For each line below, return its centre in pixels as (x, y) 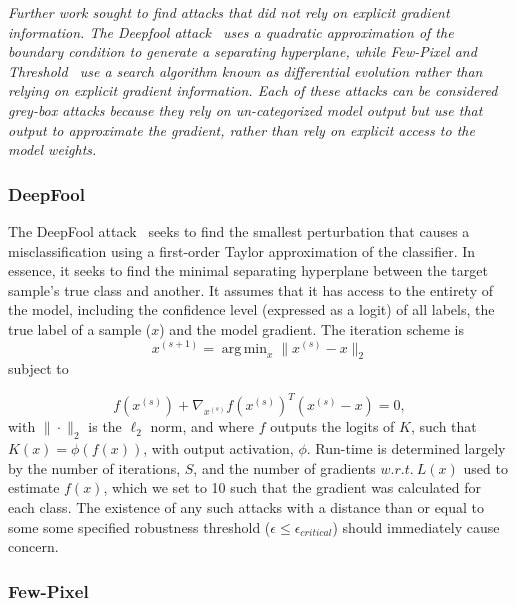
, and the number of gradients (284, 467)
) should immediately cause (416, 526)
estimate (34, 487)
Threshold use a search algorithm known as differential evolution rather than (245, 70)
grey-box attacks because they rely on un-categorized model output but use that (245, 109)
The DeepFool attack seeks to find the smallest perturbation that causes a (239, 230)
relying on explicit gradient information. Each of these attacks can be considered (253, 90)
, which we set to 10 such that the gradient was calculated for (292, 487)
